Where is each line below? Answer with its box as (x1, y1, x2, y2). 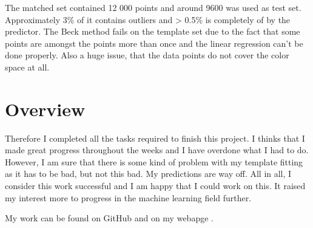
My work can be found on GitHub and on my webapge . (5, 212, 214, 224)
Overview (5, 96, 86, 121)
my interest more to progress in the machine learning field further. (5, 191, 252, 204)
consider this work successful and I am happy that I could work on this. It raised (5, 179, 306, 192)
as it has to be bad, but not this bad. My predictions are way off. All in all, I (5, 167, 292, 180)
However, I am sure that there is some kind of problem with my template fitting (5, 155, 303, 168)
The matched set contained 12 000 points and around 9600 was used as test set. (5, 1, 301, 13)
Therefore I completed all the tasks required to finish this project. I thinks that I (5, 131, 305, 144)
